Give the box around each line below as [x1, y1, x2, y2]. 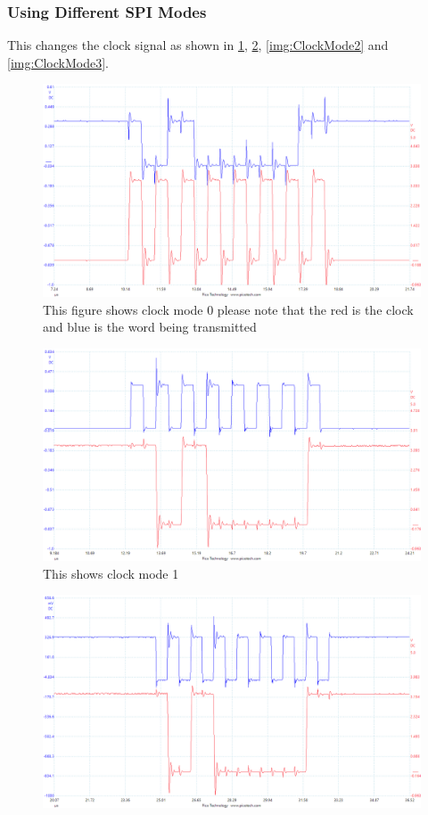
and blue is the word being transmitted [43, 317, 257, 336]
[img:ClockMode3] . [7, 53, 109, 71]
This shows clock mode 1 [43, 564, 179, 582]
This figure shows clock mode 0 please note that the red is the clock [43, 300, 414, 318]
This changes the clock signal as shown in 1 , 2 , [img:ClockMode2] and [7, 36, 389, 54]
